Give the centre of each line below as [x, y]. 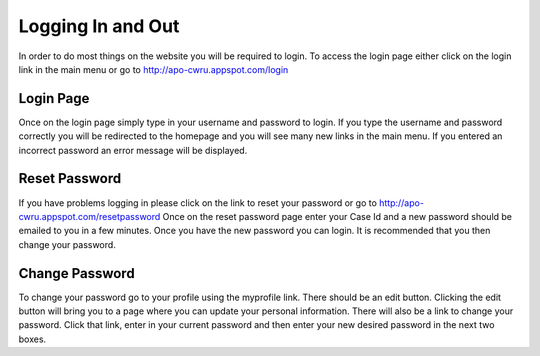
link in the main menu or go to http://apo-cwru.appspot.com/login [153, 69]
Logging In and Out [99, 26]
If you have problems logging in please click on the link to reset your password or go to [197, 202]
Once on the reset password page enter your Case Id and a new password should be [337, 216]
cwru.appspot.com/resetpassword [89, 216]
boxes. [32, 339]
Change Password [76, 273]
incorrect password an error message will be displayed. [133, 150]
